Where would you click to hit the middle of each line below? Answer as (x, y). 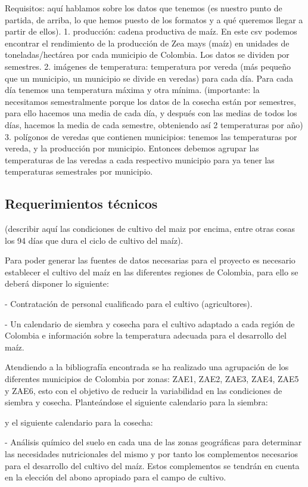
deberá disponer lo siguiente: (57, 283)
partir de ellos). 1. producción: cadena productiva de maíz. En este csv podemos (151, 31)
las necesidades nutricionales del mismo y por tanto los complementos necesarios (151, 454)
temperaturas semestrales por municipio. (79, 171)
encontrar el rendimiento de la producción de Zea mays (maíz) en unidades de (147, 43)
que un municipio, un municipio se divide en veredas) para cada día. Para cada (149, 78)
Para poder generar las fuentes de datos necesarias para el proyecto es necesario (150, 260)
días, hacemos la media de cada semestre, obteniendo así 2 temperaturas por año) (154, 124)
